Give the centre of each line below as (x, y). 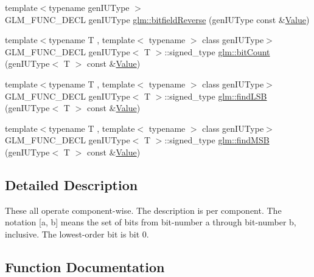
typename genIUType (89, 7)
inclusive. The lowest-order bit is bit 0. (77, 234)
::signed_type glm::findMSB (217, 140)
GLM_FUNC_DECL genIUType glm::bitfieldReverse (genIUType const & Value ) (157, 19)
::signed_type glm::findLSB (216, 96)
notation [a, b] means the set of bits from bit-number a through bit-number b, (151, 222)
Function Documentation (85, 266)
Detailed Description (72, 184)
